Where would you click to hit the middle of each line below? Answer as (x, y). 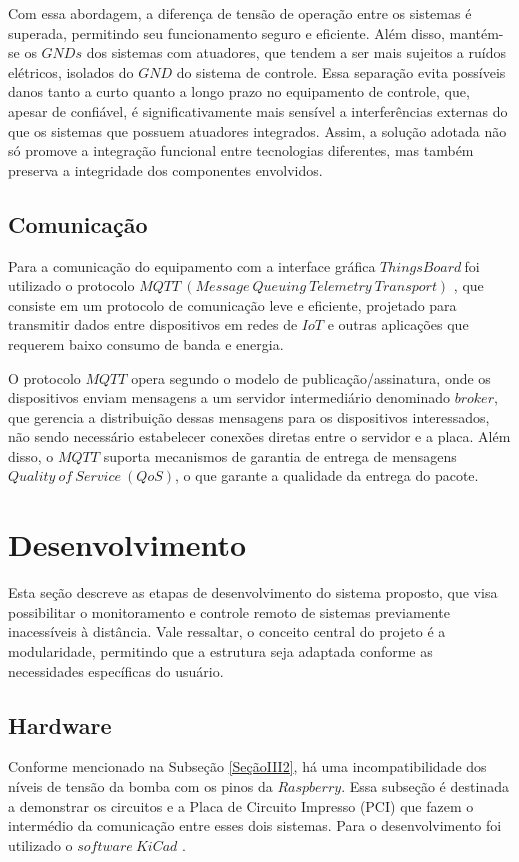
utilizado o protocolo (71, 285)
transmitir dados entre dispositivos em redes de (153, 324)
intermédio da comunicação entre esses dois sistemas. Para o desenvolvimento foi (255, 825)
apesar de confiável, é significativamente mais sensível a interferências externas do (258, 110)
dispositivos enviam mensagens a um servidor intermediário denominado (229, 397)
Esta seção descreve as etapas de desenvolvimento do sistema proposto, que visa (253, 592)
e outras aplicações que (398, 324)
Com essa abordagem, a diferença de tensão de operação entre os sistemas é (240, 13)
